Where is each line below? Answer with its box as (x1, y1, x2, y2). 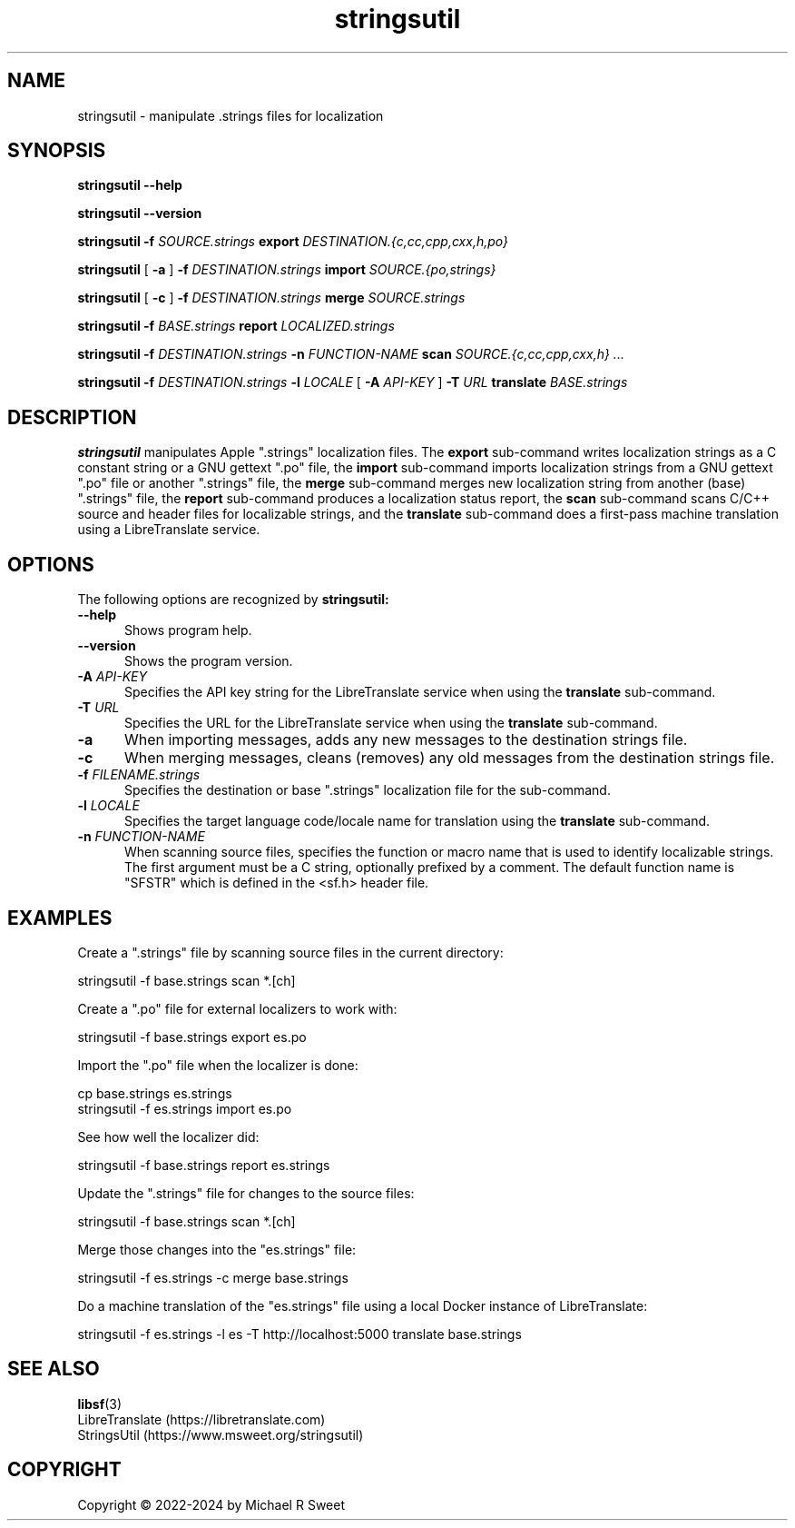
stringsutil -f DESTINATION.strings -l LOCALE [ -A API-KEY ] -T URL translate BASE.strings (77, 374, 628, 391)
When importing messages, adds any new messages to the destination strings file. (123, 730, 688, 749)
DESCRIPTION (7, 405, 137, 429)
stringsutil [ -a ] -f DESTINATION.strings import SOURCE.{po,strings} (77, 262, 496, 278)
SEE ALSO (7, 1357, 100, 1381)
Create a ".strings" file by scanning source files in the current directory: (77, 944, 504, 960)
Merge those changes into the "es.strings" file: (77, 1241, 357, 1257)
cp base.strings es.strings (77, 1085, 232, 1101)
